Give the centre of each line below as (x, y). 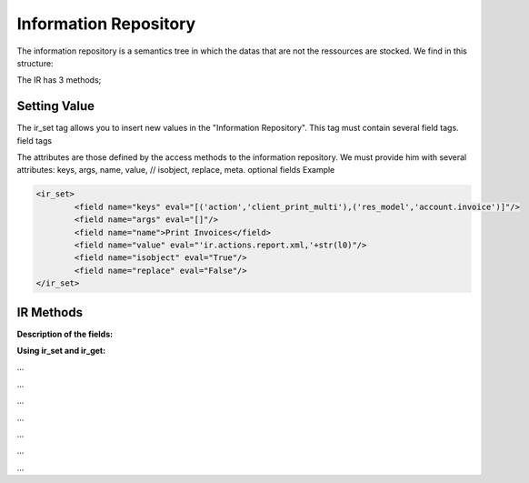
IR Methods (50, 312)
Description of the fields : (65, 334)
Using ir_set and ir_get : (61, 351)
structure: (35, 63)
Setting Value (56, 106)
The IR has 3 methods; (59, 80)
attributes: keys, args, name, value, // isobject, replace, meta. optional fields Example (176, 170)
